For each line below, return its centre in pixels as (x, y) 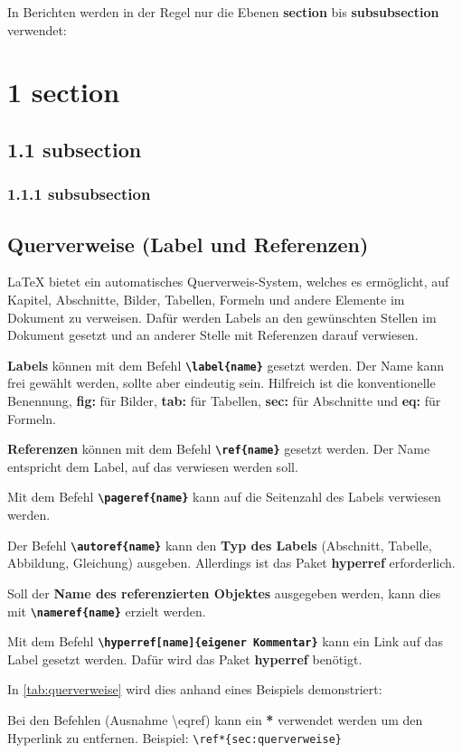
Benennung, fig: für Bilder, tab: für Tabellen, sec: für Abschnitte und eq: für (224, 401)
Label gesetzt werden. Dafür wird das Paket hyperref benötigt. (185, 659)
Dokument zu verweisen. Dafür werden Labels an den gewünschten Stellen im (222, 317)
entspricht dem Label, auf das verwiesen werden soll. (153, 466)
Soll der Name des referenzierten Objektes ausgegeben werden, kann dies (224, 593)
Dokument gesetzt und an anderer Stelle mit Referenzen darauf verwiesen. (213, 335)
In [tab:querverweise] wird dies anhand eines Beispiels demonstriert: (195, 689)
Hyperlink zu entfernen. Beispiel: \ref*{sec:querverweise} (174, 737)
